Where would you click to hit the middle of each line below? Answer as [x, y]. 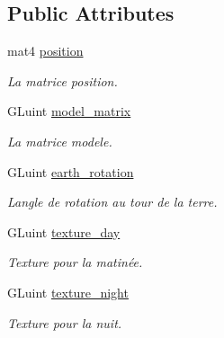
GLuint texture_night [68, 292]
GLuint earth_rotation [71, 171]
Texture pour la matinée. [75, 262]
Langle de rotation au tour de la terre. [112, 202]
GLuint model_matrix [69, 111]
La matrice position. [63, 80]
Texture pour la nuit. [65, 322]
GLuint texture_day [64, 231]
